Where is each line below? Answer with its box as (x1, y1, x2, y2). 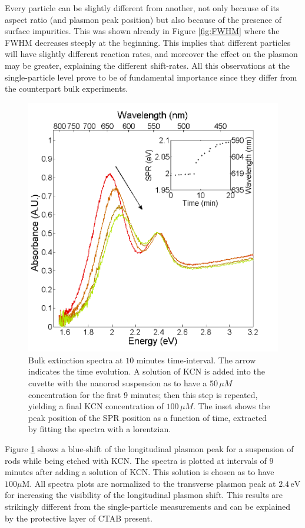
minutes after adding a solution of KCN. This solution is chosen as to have (5, 466, 274, 478)
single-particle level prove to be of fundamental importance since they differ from (5, 71, 297, 83)
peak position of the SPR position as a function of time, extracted (28, 411, 267, 423)
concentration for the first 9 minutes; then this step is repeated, (28, 388, 258, 400)
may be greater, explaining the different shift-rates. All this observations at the (5, 59, 290, 71)
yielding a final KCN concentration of (28, 400, 164, 412)
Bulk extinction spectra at (28, 353, 123, 366)
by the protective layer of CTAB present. (5, 512, 152, 524)
